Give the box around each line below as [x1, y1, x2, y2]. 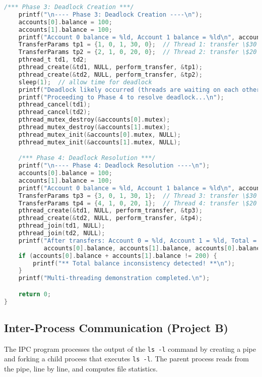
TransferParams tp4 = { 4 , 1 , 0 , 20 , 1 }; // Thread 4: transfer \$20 [18, 199, 257, 207]
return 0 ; [18, 290, 51, 298]
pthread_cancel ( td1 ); [18, 101, 91, 109]
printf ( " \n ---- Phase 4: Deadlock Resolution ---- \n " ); [18, 162, 210, 170]
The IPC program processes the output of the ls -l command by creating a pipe [4, 343, 256, 354]
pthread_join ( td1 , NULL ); [18, 222, 105, 230]
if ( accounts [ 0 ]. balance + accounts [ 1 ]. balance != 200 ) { [18, 252, 217, 259]
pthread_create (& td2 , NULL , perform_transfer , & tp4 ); [18, 214, 203, 222]
